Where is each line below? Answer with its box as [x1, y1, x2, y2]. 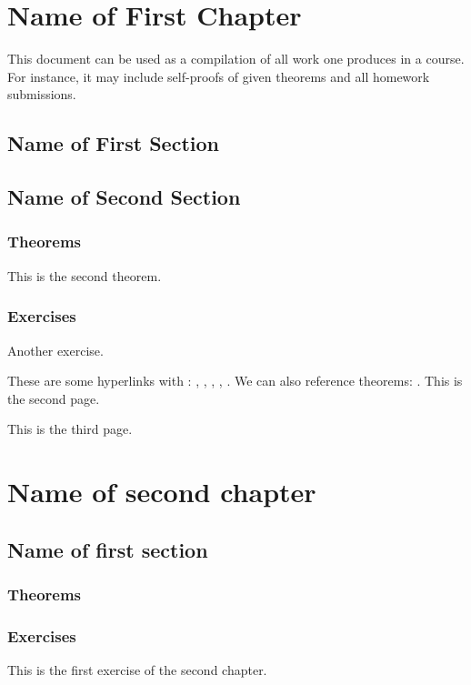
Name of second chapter [7, 473, 316, 510]
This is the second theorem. [7, 266, 162, 285]
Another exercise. [7, 340, 104, 359]
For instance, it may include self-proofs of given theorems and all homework [7, 66, 430, 86]
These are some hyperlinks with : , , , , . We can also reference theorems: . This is [7, 371, 463, 390]
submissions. [7, 85, 76, 104]
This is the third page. [7, 419, 133, 438]
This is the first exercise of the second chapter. [7, 660, 267, 680]
